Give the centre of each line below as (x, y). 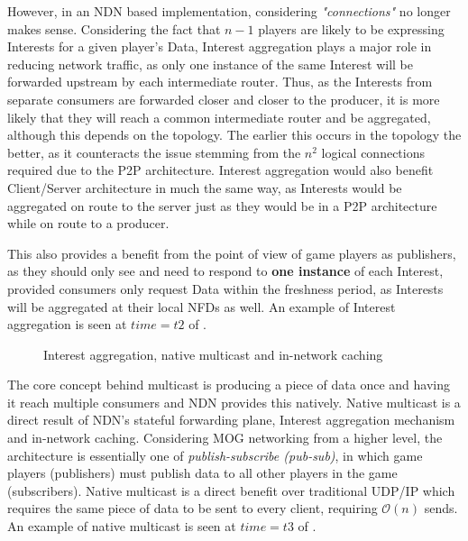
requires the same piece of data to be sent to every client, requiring (193, 508)
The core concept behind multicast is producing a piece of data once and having (229, 385)
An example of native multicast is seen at (122, 526)
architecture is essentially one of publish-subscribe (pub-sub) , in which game (215, 455)
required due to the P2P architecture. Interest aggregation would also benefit (220, 170)
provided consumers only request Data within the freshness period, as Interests (225, 288)
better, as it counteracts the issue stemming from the (154, 152)
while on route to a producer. (88, 223)
